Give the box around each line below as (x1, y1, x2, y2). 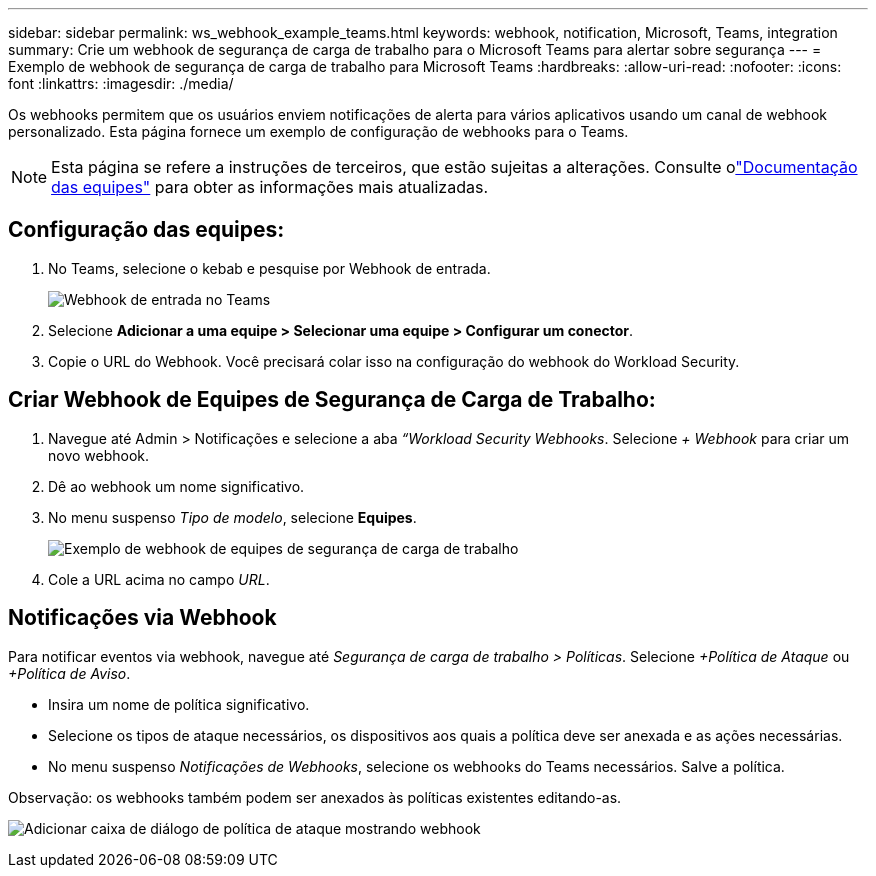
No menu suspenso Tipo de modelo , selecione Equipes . (48, 508, 417, 526)
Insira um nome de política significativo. (48, 695, 310, 713)
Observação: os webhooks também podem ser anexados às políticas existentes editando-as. (8, 788, 622, 806)
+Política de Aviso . (8, 664, 131, 682)
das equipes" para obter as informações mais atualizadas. (51, 177, 489, 197)
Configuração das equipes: (8, 217, 285, 243)
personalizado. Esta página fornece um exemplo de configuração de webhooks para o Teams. (8, 123, 629, 140)
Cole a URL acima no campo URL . (48, 570, 270, 588)
